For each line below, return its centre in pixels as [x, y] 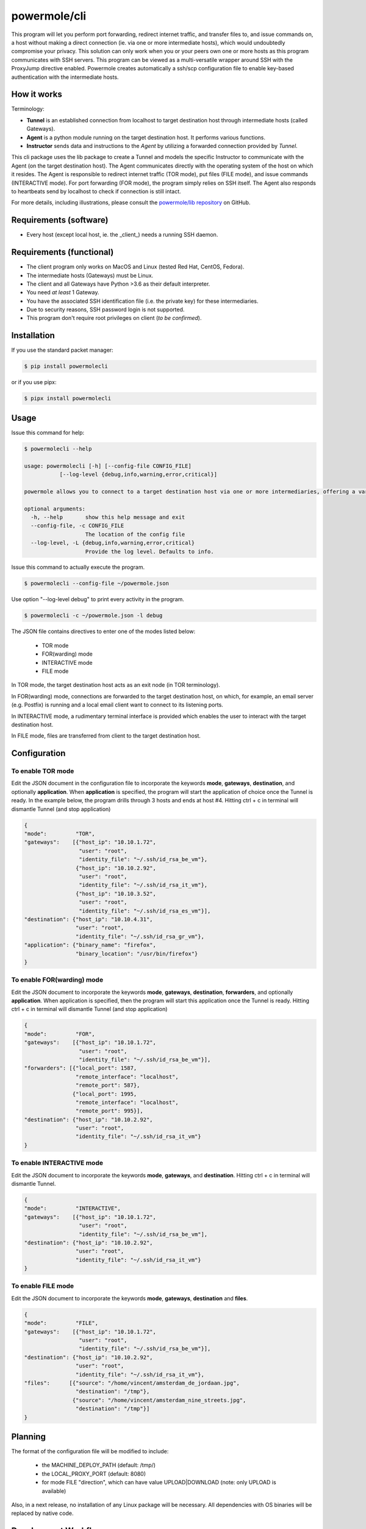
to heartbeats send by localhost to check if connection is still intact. [96, 191]
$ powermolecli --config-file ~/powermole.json [96, 583]
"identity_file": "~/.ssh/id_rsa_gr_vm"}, [140, 936]
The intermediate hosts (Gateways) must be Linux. [90, 275]
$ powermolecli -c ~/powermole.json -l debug [93, 616]
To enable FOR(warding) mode [57, 980]
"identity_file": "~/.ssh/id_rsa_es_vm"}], [145, 911]
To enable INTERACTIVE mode [57, 1163]
